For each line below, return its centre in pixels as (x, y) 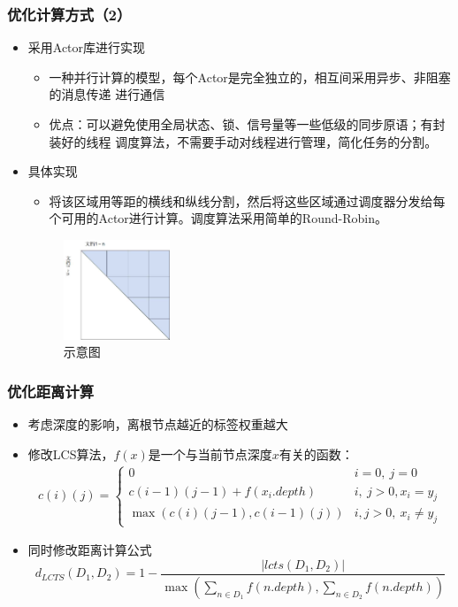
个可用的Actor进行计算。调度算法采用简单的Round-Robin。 (218, 218)
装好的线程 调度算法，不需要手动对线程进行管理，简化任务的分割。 (243, 141)
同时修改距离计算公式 (90, 550)
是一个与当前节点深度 (210, 453)
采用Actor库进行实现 (87, 47)
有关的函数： (316, 453)
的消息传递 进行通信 (107, 94)
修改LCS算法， (71, 453)
